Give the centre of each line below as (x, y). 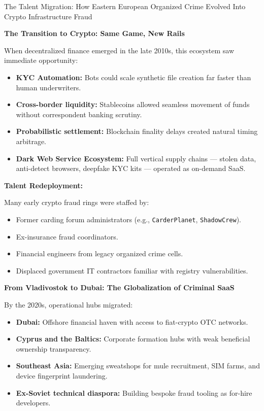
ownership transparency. (54, 348)
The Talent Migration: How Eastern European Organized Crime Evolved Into (125, 6)
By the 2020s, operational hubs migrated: (69, 304)
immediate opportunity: (41, 60)
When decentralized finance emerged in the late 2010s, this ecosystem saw (119, 50)
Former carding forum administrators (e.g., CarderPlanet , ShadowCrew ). (128, 219)
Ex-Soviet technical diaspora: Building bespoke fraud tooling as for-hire (134, 392)
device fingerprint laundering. (62, 375)
